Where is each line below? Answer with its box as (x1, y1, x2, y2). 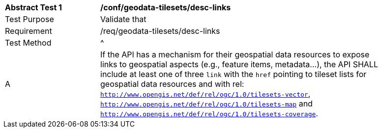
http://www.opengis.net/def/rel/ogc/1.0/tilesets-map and (100, 99, 313, 108)
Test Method (5, 38, 52, 48)
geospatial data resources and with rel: (100, 79, 244, 89)
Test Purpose (5, 14, 54, 24)
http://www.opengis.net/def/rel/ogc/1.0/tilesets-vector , (100, 89, 311, 99)
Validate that (100, 14, 147, 24)
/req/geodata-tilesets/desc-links (100, 26, 220, 36)
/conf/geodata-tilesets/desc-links (100, 2, 231, 12)
